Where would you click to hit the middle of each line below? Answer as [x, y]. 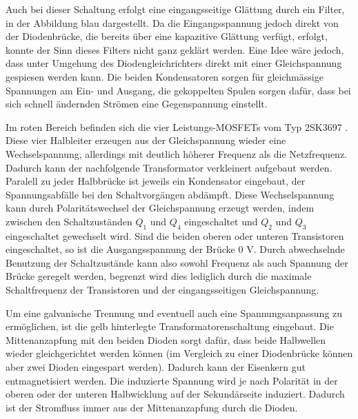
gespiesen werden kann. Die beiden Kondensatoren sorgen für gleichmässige [165, 76]
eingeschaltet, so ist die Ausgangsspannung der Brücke [120, 249]
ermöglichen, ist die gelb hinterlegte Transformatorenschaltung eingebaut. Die [170, 326]
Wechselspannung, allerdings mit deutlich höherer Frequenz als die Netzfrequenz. [176, 153]
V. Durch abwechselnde [296, 249]
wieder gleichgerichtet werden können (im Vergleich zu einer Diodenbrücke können [179, 353]
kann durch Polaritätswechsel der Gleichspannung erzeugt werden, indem [160, 208]
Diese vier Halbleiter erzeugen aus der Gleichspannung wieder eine [146, 140]
